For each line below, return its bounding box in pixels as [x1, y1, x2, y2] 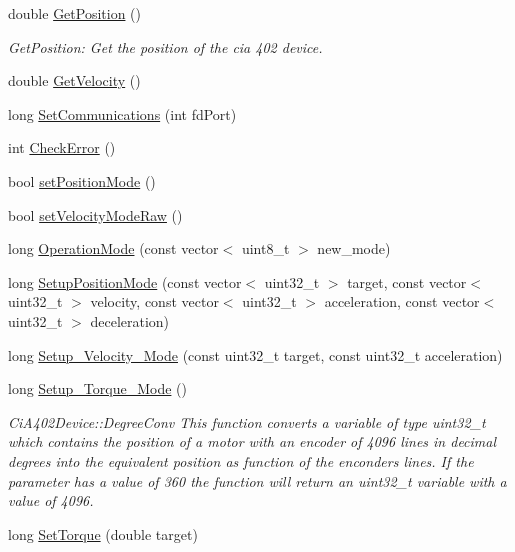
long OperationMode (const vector [8, 238, 219, 259]
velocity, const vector [90, 291, 219, 312]
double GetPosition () [8, 3, 142, 23]
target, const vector [347, 271, 467, 292]
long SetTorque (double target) [8, 523, 198, 544]
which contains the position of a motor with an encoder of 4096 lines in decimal [8, 431, 497, 452]
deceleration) [90, 310, 170, 331]
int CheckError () [8, 137, 116, 158]
